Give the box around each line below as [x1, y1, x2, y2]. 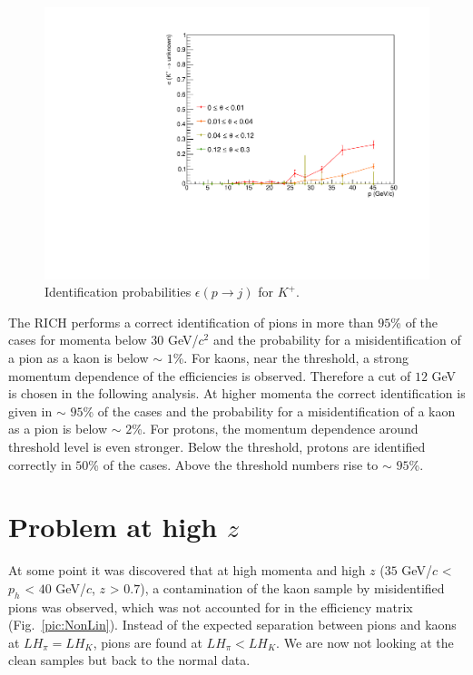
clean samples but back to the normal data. [8, 651, 251, 670]
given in [8, 401, 53, 420]
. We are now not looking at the [276, 632, 454, 651]
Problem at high [8, 508, 218, 545]
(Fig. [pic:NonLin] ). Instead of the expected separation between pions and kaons [8, 615, 457, 634]
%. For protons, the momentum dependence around [132, 419, 419, 438]
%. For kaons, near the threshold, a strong [172, 348, 409, 367]
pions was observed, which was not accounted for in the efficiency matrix [8, 597, 413, 616]
